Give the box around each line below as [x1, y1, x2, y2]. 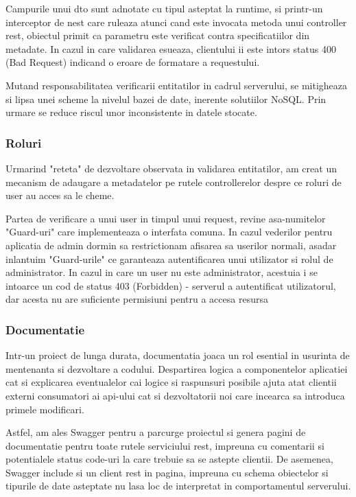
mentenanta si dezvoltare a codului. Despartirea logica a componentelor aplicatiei [5, 361, 348, 375]
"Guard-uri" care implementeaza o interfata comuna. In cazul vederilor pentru [5, 224, 333, 239]
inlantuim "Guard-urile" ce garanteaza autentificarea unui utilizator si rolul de [5, 251, 333, 266]
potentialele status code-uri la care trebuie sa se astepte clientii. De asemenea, [5, 452, 333, 466]
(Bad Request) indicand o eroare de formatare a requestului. [5, 55, 260, 69]
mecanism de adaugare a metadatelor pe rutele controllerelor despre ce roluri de [5, 174, 342, 189]
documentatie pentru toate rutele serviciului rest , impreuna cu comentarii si [5, 438, 324, 452]
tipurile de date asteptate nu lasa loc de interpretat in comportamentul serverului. [5, 478, 351, 493]
